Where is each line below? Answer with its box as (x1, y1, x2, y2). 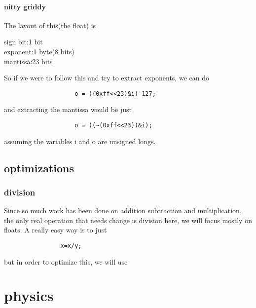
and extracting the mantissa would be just (4, 104, 132, 115)
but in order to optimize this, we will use (4, 256, 128, 267)
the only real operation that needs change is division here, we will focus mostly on (4, 215, 252, 225)
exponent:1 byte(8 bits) (4, 46, 74, 56)
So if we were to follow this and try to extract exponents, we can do (4, 73, 209, 83)
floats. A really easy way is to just (4, 225, 107, 235)
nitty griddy (4, 1, 46, 11)
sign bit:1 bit (4, 37, 43, 47)
